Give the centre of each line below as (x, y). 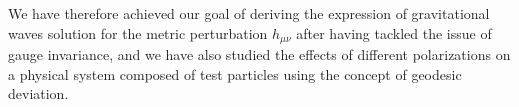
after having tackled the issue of (394, 32)
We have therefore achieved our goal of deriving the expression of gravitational (249, 13)
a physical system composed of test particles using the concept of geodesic (235, 73)
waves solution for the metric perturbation (138, 32)
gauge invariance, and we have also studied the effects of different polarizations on (259, 54)
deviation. (38, 93)
